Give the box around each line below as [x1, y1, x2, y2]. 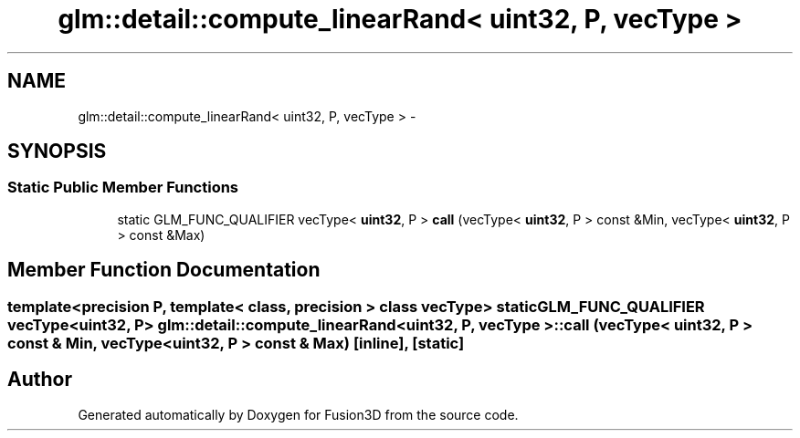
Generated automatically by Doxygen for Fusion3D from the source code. [78, 406, 519, 422]
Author [7, 368, 72, 391]
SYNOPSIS [7, 140, 107, 163]
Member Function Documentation [7, 258, 321, 282]
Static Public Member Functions [7, 178, 239, 197]
